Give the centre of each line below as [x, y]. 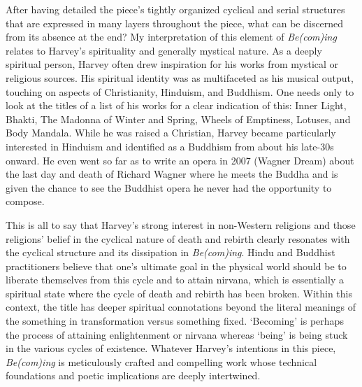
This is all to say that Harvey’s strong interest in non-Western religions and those [181, 224]
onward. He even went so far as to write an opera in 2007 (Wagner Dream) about [180, 160]
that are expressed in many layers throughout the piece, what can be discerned [175, 23]
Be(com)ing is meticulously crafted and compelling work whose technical [161, 361]
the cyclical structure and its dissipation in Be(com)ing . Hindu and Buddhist [171, 252]
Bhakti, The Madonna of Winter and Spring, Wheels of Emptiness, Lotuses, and [178, 119]
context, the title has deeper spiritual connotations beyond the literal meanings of [181, 307]
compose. [25, 201]
